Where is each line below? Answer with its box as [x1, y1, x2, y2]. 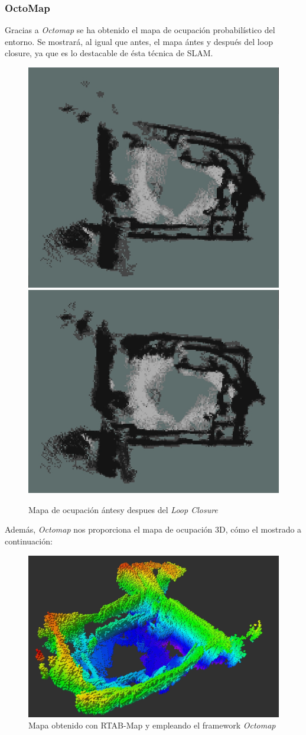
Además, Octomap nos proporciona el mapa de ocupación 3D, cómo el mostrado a [5, 523, 302, 536]
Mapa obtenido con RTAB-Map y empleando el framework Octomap [28, 719, 276, 731]
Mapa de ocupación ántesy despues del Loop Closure [28, 503, 218, 515]
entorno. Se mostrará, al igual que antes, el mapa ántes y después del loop [5, 35, 273, 47]
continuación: [5, 535, 53, 547]
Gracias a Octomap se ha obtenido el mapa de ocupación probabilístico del [5, 24, 275, 36]
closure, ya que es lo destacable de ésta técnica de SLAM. [5, 47, 213, 59]
